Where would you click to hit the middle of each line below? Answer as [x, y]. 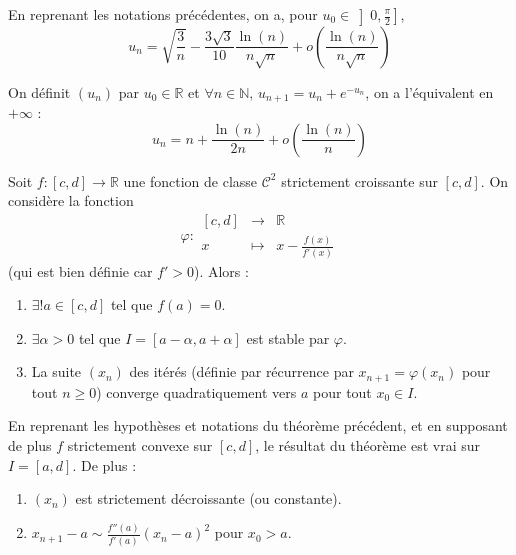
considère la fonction [71, 200]
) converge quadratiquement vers [196, 391]
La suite [56, 371]
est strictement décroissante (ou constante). [208, 498]
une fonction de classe [190, 180]
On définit [39, 91]
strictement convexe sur [140, 445]
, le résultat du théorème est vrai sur [367, 445]
